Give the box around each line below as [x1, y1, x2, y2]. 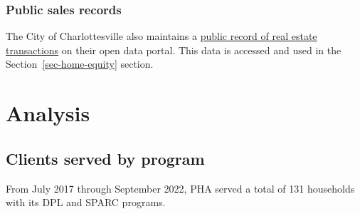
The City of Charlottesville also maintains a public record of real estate [6, 29, 317, 44]
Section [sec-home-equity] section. [6, 56, 154, 71]
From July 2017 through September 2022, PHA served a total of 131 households [6, 180, 355, 195]
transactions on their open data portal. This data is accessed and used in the [6, 42, 342, 57]
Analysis [6, 98, 90, 128]
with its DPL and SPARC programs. [6, 195, 166, 210]
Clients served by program [6, 147, 205, 169]
